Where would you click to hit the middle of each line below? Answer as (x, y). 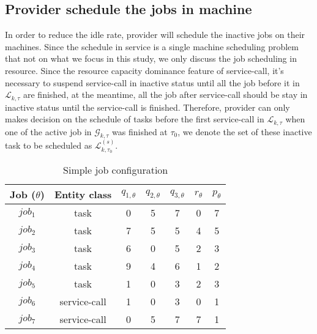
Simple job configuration (116, 170)
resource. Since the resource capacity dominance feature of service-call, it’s (144, 70)
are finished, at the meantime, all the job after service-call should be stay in (166, 95)
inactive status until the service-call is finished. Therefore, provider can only (147, 107)
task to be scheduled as (49, 145)
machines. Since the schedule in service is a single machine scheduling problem (152, 46)
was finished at (140, 131)
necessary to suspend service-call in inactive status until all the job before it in (152, 82)
